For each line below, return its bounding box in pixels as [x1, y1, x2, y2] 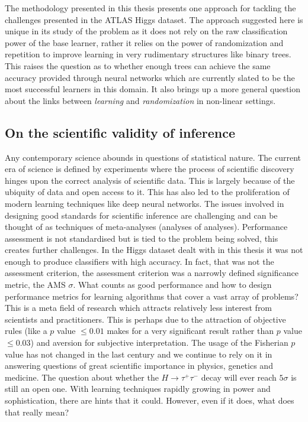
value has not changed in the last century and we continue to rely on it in [5, 348, 272, 360]
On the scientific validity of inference [5, 123, 236, 141]
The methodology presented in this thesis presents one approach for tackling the [5, 2, 296, 14]
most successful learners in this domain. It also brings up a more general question [5, 83, 301, 95]
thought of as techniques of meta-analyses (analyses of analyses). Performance [5, 220, 288, 233]
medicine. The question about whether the [5, 371, 159, 383]
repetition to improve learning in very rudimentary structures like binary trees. [5, 48, 291, 60]
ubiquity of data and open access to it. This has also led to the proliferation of [5, 186, 290, 198]
